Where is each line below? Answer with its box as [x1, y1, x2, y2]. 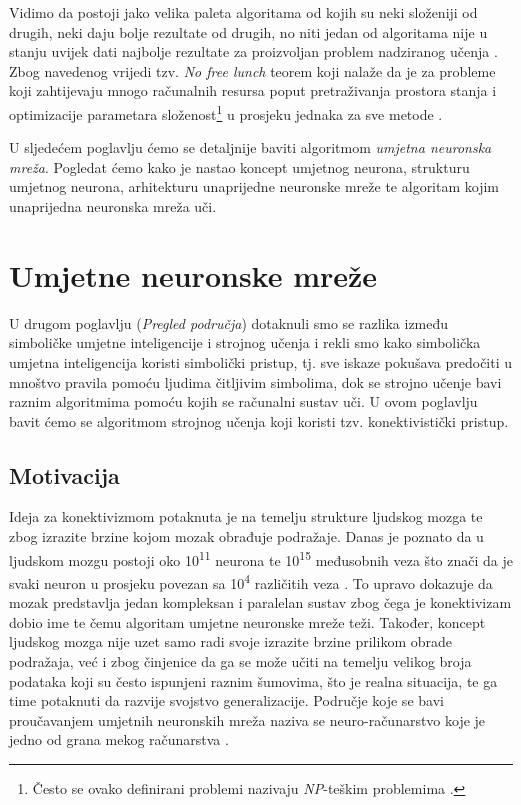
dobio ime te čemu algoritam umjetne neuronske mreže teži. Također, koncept [9, 611, 486, 632]
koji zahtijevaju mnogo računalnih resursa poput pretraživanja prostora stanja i [9, 80, 497, 101]
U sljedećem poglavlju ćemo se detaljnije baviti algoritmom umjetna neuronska [9, 137, 492, 158]
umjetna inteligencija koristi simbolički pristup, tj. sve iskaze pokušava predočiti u [9, 351, 513, 372]
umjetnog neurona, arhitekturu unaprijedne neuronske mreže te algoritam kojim [9, 176, 500, 197]
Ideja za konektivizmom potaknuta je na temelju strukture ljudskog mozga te [9, 506, 483, 527]
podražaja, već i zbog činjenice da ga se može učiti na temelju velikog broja [9, 650, 472, 671]
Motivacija [9, 459, 120, 490]
